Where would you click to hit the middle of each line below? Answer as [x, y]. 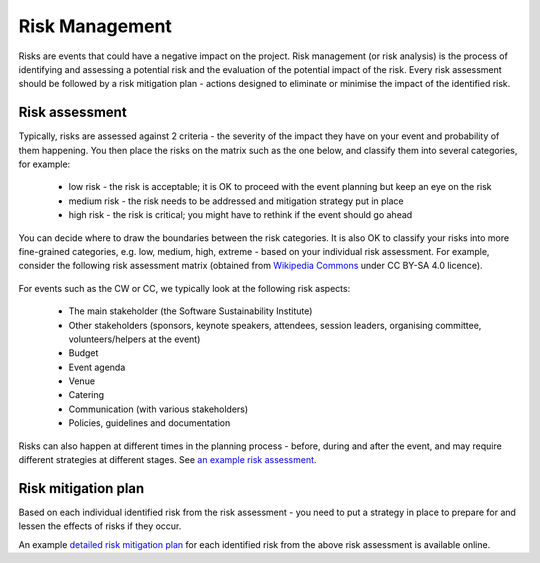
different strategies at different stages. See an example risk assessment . [167, 460]
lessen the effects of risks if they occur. [100, 526]
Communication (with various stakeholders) [158, 409]
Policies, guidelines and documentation [149, 423]
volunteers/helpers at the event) [134, 339]
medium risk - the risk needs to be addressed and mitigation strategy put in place [236, 201]
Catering [86, 395]
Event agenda [97, 367]
